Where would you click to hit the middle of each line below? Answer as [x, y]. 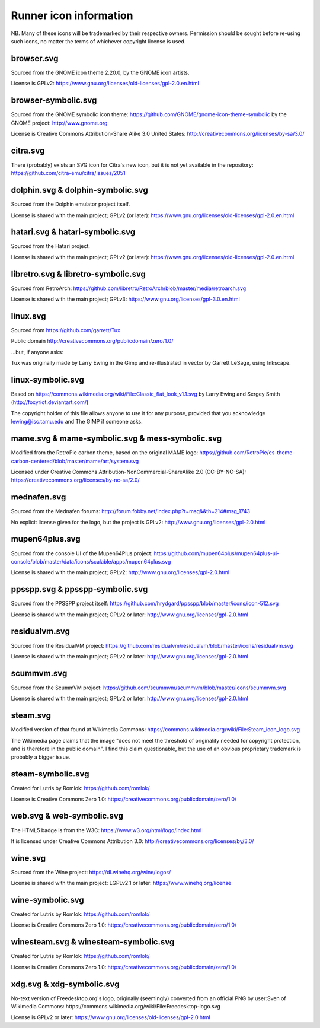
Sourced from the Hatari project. [50, 246]
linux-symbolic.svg [47, 380]
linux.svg [28, 316]
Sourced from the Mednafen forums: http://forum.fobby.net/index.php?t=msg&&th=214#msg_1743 [130, 511]
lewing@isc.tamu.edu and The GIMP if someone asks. [77, 422]
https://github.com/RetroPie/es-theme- [247, 453]
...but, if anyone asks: [37, 352]
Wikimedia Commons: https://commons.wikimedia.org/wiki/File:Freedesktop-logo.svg [116, 1007]
